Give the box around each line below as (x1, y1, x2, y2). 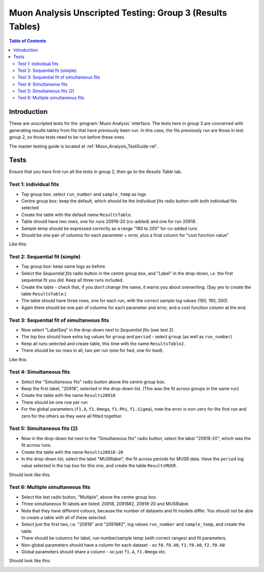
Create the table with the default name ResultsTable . (21, 212, 132, 218)
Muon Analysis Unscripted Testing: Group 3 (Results (9, 7, 227, 18)
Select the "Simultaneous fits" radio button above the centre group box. (21, 379, 166, 385)
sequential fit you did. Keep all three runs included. (21, 277, 124, 283)
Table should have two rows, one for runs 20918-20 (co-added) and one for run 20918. (21, 219, 197, 224)
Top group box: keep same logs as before (21, 264, 105, 269)
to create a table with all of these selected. (21, 515, 107, 521)
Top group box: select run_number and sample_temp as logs (21, 191, 147, 197)
